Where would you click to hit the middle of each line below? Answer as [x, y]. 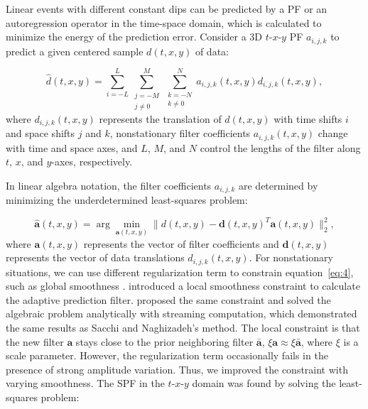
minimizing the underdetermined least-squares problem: [127, 200]
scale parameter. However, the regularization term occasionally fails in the [167, 355]
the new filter [35, 341]
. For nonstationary [291, 257]
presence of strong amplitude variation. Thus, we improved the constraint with [177, 369]
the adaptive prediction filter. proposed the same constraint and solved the [168, 299]
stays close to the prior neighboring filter [164, 341]
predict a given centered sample [75, 51]
